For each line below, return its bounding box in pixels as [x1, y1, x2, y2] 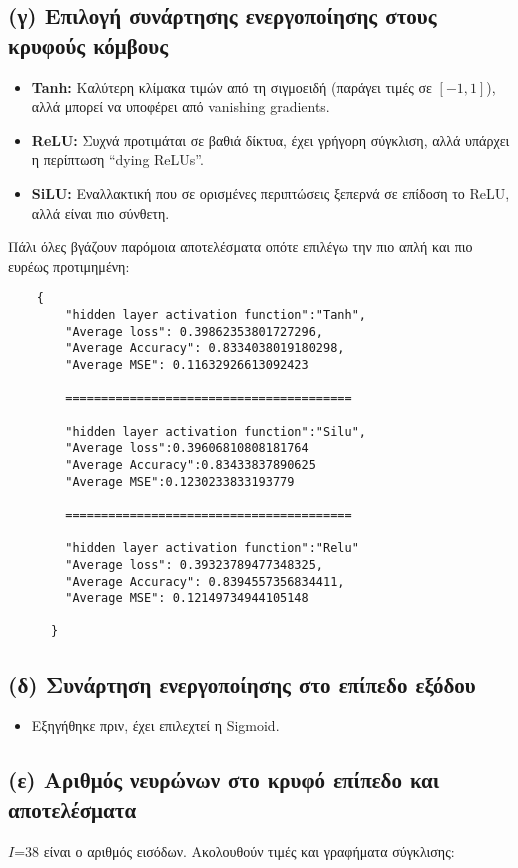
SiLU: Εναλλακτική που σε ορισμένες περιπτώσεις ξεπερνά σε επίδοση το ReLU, [31, 182, 510, 203]
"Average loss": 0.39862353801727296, [65, 324, 323, 339]
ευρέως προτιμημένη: [8, 255, 130, 276]
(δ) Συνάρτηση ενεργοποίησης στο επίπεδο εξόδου [8, 668, 476, 699]
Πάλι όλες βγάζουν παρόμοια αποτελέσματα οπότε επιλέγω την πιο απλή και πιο [8, 236, 473, 257]
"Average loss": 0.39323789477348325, [65, 557, 323, 572]
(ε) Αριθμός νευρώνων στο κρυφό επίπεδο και [8, 764, 440, 795]
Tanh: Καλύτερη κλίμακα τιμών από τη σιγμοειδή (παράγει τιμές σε [31, 76, 432, 97]
